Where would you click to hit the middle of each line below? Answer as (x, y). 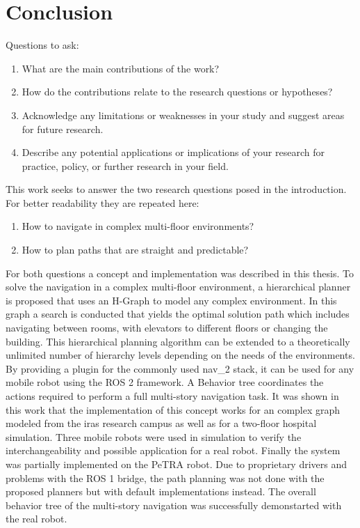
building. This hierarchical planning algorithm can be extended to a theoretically (178, 341)
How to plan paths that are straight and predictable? (135, 250)
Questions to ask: (42, 45)
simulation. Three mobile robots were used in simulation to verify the (154, 436)
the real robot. (36, 519)
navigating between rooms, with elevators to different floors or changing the (167, 328)
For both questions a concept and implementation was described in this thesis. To (180, 273)
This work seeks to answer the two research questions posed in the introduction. (176, 189)
